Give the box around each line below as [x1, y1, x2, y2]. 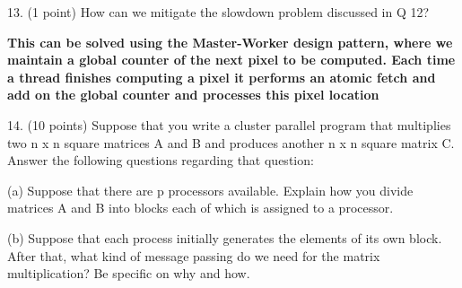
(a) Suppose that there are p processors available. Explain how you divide [7, 180, 414, 199]
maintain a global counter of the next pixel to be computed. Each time [7, 50, 456, 69]
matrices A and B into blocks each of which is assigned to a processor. [7, 198, 394, 217]
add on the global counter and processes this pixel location [7, 85, 379, 104]
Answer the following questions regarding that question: [7, 151, 314, 170]
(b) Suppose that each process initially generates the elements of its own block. [7, 228, 442, 247]
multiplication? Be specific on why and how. [7, 264, 250, 283]
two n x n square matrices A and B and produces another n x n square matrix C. [7, 133, 455, 152]
